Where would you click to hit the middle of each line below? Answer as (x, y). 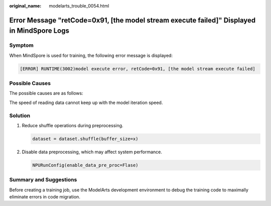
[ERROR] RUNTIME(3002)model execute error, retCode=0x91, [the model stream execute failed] (138, 69)
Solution (20, 116)
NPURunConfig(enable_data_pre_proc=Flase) (85, 165)
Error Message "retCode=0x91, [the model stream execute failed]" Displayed (132, 20)
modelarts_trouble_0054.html (79, 6)
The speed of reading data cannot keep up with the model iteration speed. (86, 102)
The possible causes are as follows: (46, 93)
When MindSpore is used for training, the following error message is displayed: (91, 55)
